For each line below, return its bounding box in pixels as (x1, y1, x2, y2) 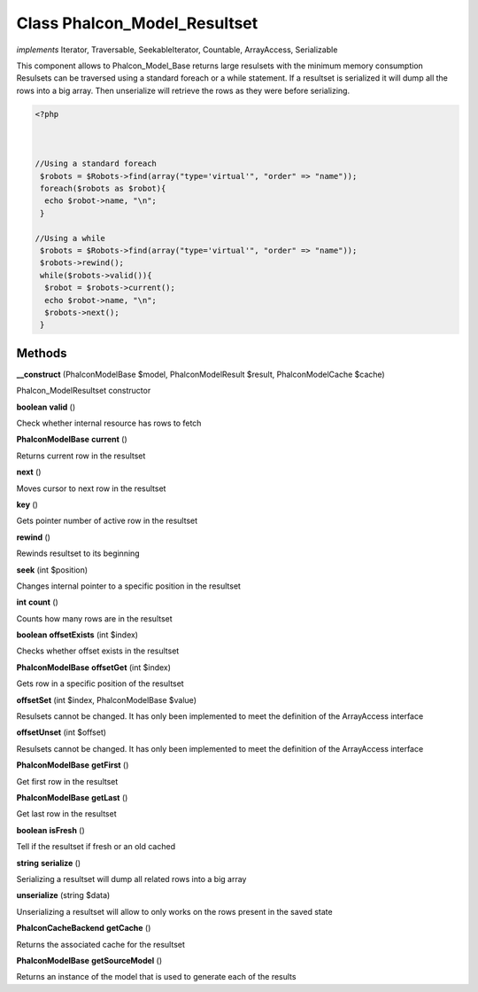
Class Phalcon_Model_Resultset (16, 13, 258, 33)
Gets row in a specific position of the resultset (16, 678, 185, 689)
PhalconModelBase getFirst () (16, 760, 129, 770)
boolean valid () (16, 402, 76, 412)
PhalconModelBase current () (16, 434, 127, 445)
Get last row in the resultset (16, 808, 117, 819)
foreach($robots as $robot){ (40, 184, 166, 194)
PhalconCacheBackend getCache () (16, 923, 151, 933)
